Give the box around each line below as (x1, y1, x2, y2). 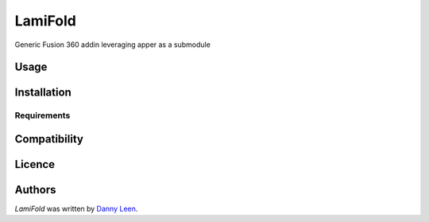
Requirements (14, 110, 71, 121)
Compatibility (14, 132, 83, 146)
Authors (14, 183, 56, 197)
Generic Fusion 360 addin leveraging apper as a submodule (14, 40, 211, 49)
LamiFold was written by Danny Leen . (14, 204, 138, 214)
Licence (14, 158, 56, 171)
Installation (14, 86, 71, 99)
